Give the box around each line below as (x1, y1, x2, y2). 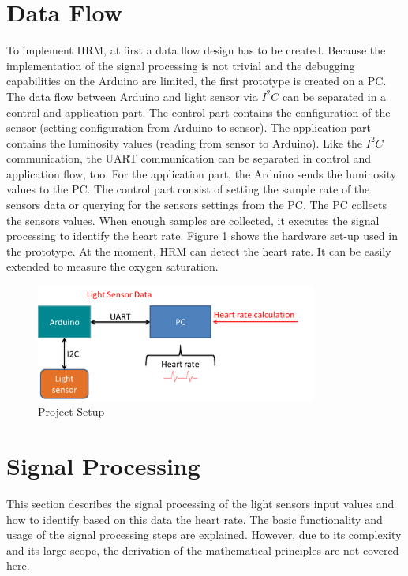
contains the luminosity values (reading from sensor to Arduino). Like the (6, 134, 363, 151)
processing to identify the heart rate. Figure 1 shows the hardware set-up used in (6, 227, 398, 244)
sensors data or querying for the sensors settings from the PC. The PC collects (6, 196, 387, 213)
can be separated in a (282, 88, 387, 104)
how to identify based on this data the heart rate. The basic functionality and (6, 511, 383, 527)
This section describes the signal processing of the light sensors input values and (6, 495, 395, 511)
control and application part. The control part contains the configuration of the (6, 103, 391, 120)
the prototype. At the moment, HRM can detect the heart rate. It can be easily (6, 242, 391, 259)
